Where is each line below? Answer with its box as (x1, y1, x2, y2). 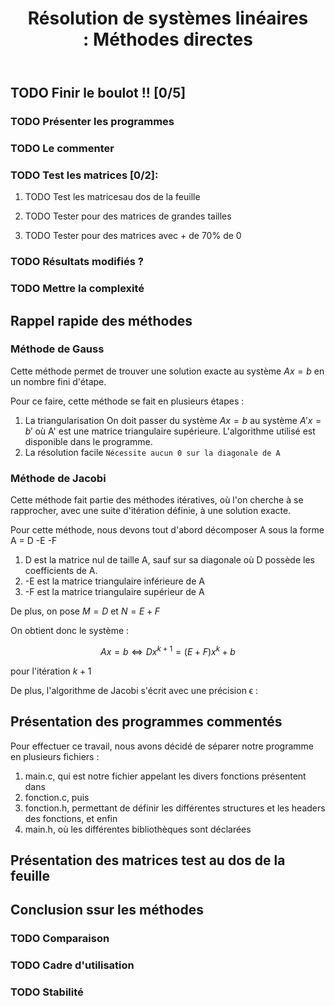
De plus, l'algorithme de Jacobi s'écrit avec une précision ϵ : (10, 684, 259, 696)
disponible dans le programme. (24, 435, 153, 447)
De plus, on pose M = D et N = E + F (10, 605, 161, 617)
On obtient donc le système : (10, 625, 130, 637)
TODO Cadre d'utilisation (10, 958, 135, 972)
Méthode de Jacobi (10, 471, 107, 485)
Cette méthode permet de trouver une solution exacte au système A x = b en (10, 365, 325, 377)
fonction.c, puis (24, 791, 90, 803)
